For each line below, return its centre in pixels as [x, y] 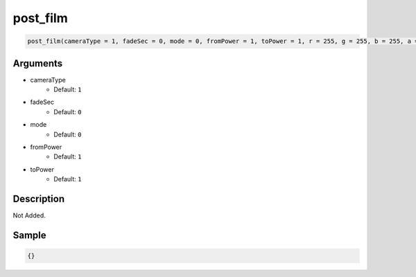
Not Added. [29, 215]
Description [39, 198]
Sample [29, 235]
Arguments [38, 63]
